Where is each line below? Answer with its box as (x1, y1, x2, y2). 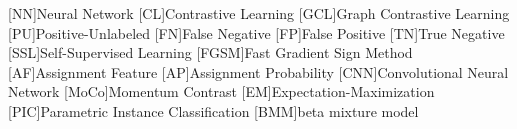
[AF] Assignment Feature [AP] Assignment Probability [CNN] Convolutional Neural (8, 61, 509, 82)
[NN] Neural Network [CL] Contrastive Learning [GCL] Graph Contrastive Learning (8, 3, 510, 23)
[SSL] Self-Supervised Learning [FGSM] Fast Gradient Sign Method (8, 42, 413, 63)
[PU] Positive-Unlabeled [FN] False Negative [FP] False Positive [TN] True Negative (8, 22, 505, 43)
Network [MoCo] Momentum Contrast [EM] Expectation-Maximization (8, 81, 435, 102)
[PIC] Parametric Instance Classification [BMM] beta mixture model (8, 100, 419, 121)
